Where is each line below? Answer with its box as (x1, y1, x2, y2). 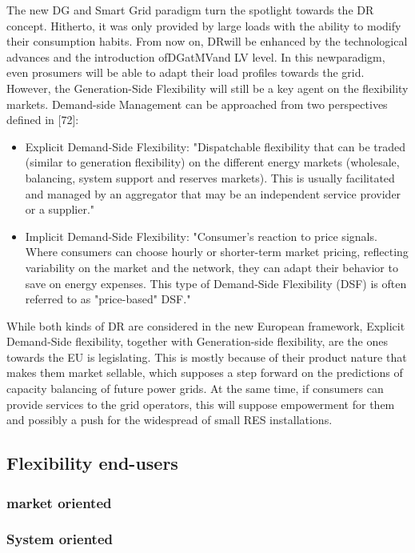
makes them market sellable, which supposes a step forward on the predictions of (6, 364, 403, 381)
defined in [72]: (6, 111, 79, 128)
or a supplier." (25, 201, 95, 218)
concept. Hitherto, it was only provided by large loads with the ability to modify (6, 17, 401, 34)
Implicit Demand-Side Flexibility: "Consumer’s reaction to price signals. (25, 227, 377, 244)
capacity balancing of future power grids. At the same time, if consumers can (6, 380, 384, 397)
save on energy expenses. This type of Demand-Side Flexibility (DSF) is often (25, 274, 407, 291)
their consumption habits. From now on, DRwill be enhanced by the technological (6, 33, 408, 50)
